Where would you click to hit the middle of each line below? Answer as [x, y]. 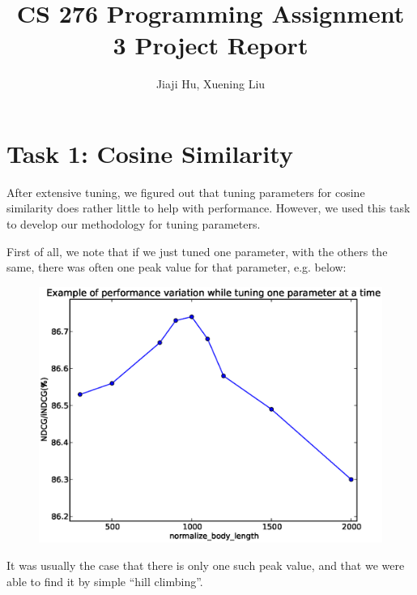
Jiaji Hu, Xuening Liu [211, 84]
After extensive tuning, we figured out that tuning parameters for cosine [186, 192]
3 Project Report [211, 45]
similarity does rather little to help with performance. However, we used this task [208, 208]
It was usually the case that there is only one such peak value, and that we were [206, 565]
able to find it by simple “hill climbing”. [105, 581]
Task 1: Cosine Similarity [150, 153]
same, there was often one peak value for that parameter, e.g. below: [177, 267]
